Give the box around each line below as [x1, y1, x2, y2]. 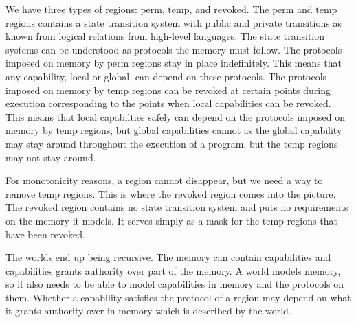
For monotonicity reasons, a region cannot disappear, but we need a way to [5, 173, 323, 187]
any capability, [5, 69, 67, 83]
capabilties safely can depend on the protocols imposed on [100, 109, 346, 124]
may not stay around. [5, 150, 96, 164]
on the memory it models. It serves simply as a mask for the [5, 213, 260, 227]
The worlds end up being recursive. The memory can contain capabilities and [5, 250, 331, 264]
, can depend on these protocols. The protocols [129, 69, 327, 83]
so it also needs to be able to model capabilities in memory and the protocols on [5, 277, 344, 291]
